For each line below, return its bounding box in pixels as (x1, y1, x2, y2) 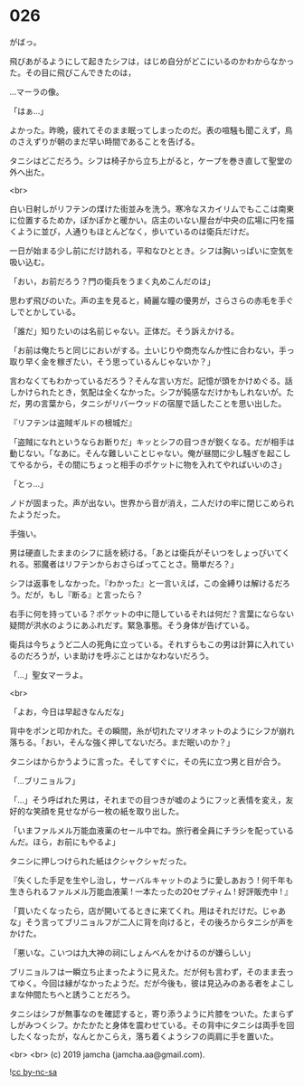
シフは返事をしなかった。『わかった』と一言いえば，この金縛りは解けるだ (9, 577, 283, 588)
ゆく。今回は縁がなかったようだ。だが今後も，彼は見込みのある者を (16, 977, 271, 988)
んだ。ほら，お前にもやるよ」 (9, 836, 120, 847)
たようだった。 (9, 509, 65, 519)
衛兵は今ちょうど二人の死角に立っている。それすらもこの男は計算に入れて (9, 639, 287, 650)
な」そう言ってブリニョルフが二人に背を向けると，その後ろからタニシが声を (9, 916, 294, 928)
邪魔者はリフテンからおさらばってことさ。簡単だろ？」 (33, 558, 239, 569)
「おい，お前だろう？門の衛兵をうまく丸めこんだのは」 (9, 275, 215, 286)
